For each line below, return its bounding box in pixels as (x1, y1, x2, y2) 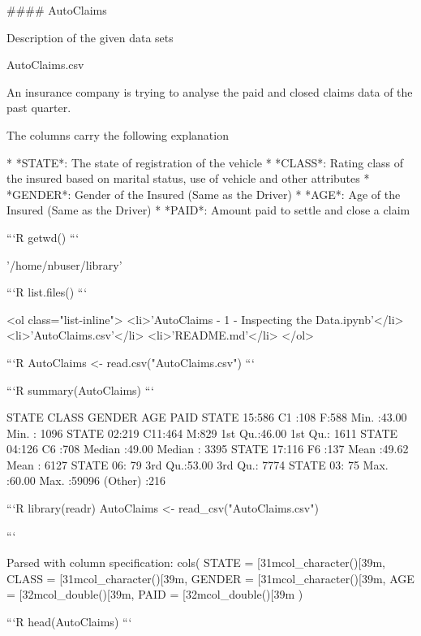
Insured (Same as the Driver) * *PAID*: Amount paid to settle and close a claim (6, 201, 410, 218)
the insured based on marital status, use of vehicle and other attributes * (6, 170, 370, 187)
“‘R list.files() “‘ (6, 283, 88, 301)
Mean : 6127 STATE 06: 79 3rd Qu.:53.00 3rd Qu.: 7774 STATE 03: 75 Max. (6, 456, 389, 473)
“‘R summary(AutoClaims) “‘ (6, 381, 154, 398)
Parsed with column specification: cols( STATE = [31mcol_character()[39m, (6, 554, 386, 571)
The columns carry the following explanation (6, 126, 229, 143)
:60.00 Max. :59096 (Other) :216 (6, 472, 166, 489)
